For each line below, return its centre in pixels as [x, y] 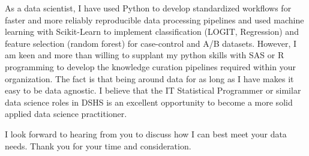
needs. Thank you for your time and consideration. [98, 145]
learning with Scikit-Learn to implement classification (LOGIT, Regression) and [152, 31]
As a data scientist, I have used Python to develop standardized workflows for [148, 8]
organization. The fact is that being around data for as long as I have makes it [149, 78]
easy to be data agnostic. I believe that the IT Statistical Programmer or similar [153, 90]
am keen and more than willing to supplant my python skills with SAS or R [145, 55]
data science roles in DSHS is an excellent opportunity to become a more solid [149, 102]
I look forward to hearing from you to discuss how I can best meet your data [146, 133]
